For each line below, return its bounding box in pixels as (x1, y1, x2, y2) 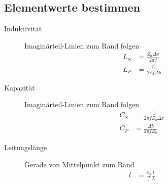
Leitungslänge (4, 142, 47, 153)
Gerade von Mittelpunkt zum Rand (24, 159, 135, 169)
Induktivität (4, 23, 42, 34)
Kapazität (4, 82, 35, 92)
